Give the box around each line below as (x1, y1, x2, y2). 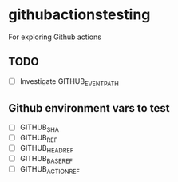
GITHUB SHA (19, 122, 60, 134)
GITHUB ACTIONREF (19, 164, 80, 176)
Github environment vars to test (8, 101, 170, 115)
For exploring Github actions (8, 32, 102, 42)
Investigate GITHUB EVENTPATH (19, 76, 120, 88)
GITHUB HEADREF (19, 143, 74, 155)
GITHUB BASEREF (19, 153, 73, 165)
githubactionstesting (8, 6, 151, 24)
